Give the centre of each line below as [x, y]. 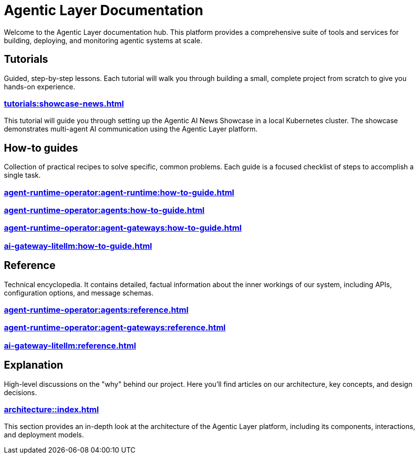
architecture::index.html [52, 409]
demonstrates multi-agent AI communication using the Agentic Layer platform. [131, 129]
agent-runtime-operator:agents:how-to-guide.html [104, 210]
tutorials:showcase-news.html [64, 103]
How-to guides [41, 148]
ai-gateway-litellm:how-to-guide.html [78, 246]
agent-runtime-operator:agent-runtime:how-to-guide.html [119, 192]
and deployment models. [44, 435]
